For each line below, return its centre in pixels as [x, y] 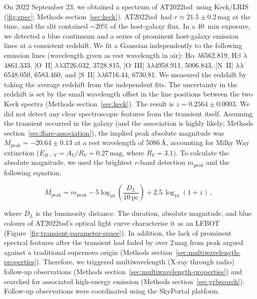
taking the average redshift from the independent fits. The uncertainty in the [121, 84]
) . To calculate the [201, 152]
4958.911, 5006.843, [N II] [194, 65]
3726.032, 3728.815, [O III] [103, 65]
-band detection [161, 162]
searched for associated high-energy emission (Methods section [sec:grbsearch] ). [124, 281]
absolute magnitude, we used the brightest [68, 162]
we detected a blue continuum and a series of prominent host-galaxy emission [121, 35]
